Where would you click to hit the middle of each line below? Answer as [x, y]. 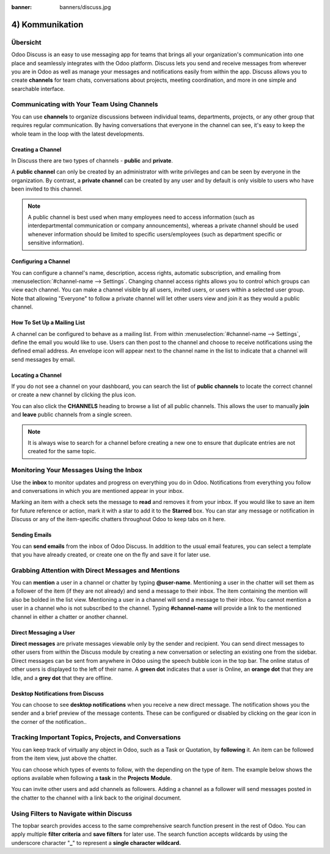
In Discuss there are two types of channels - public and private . [92, 161]
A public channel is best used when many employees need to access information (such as [141, 217]
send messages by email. [43, 359]
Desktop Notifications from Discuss [57, 693]
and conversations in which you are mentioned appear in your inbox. [97, 491]
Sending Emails [31, 535]
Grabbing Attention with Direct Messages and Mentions [96, 570]
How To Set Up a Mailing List [48, 323]
